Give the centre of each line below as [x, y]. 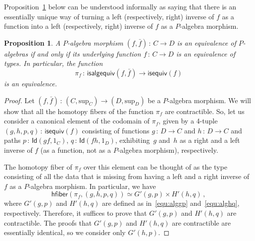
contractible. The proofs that [48, 222]
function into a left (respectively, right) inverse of [78, 26]
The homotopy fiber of [38, 166]
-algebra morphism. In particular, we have [92, 186]
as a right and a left [210, 140]
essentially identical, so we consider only [65, 232]
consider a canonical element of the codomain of [77, 121]
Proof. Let [19, 100]
